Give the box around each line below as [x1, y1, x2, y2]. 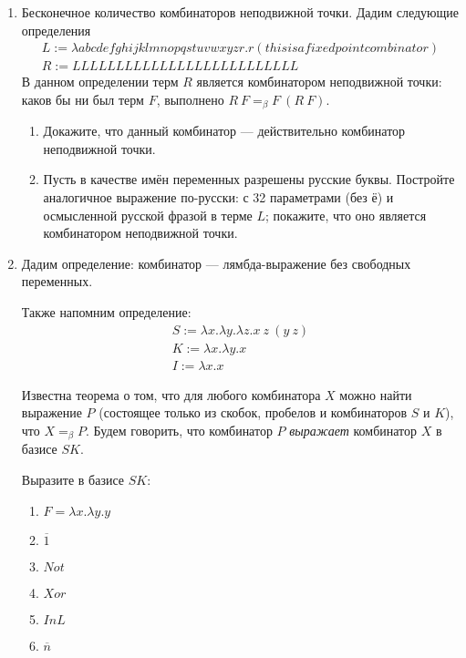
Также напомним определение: [21, 303, 192, 322]
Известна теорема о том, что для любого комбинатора [21, 385, 321, 404]
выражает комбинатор [289, 420, 418, 439]
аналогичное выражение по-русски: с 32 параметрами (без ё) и [43, 188, 394, 207]
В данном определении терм [21, 72, 179, 91]
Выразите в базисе [21, 469, 125, 488]
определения [21, 20, 91, 39]
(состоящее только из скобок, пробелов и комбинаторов [98, 403, 408, 422]
